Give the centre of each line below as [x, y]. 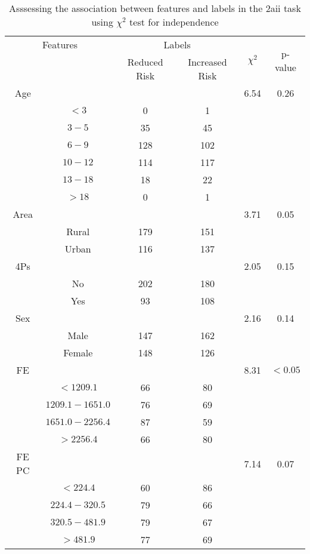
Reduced [145, 62]
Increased [207, 62]
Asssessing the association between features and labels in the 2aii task [155, 8]
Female [78, 353]
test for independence [174, 22]
